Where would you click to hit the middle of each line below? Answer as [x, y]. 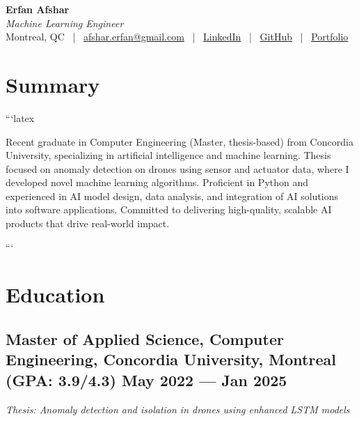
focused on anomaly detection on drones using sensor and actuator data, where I [177, 168]
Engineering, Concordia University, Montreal [171, 359]
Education [55, 294]
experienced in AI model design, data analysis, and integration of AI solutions [172, 196]
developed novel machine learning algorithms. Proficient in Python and [157, 182]
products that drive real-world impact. [88, 223]
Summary [53, 84]
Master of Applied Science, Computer [145, 339]
